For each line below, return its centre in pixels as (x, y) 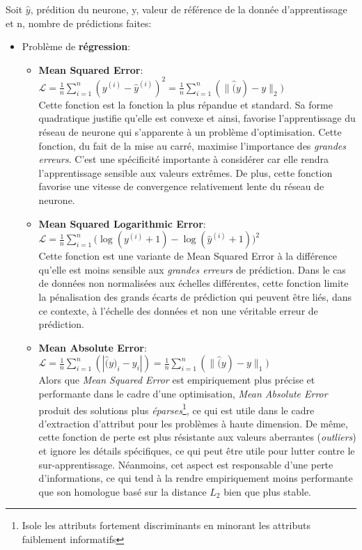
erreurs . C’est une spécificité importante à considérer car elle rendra (184, 159)
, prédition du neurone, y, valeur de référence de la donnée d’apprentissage (189, 9)
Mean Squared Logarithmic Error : (122, 223)
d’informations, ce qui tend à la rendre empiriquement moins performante (196, 478)
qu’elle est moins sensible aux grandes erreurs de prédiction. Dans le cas (192, 269)
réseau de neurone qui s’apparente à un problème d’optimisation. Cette (190, 132)
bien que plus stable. (267, 491)
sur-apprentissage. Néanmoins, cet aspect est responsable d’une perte (186, 464)
